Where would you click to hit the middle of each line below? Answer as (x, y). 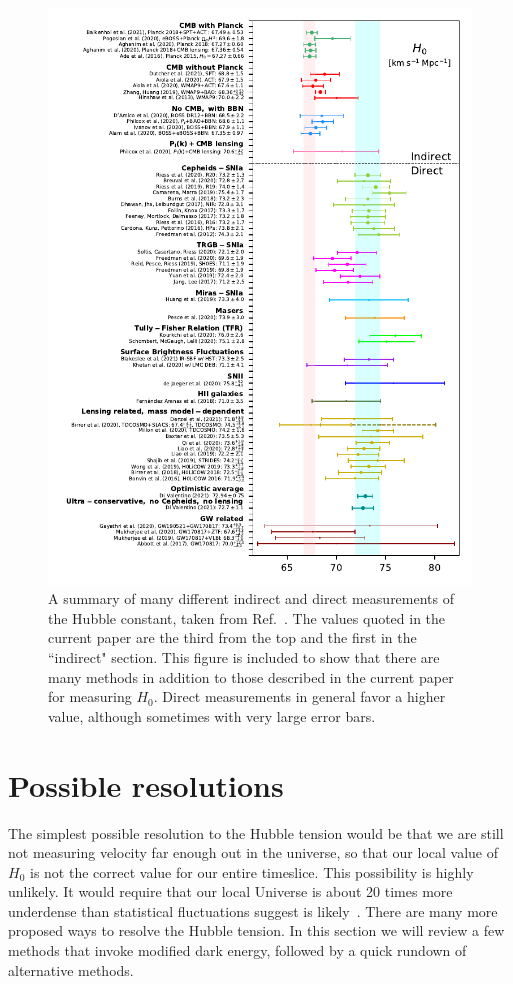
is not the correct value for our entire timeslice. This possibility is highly (251, 871)
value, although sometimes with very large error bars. (212, 715)
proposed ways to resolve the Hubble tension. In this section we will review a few (256, 930)
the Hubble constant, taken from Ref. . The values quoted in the (247, 617)
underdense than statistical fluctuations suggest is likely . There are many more (253, 910)
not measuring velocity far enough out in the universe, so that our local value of (253, 852)
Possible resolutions (146, 784)
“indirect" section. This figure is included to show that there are (244, 657)
